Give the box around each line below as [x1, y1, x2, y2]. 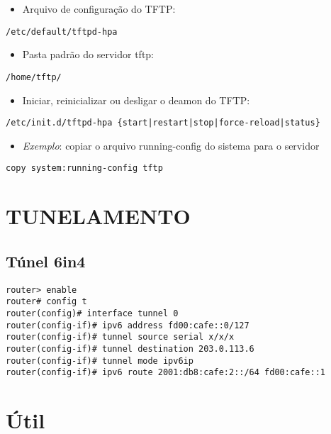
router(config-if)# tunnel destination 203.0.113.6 [6, 343, 254, 354]
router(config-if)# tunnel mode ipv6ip [6, 355, 193, 366]
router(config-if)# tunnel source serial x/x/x [6, 332, 235, 343]
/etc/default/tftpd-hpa [6, 26, 118, 37]
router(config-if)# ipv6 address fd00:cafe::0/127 [6, 320, 249, 330]
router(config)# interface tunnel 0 [6, 308, 179, 318]
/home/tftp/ [6, 72, 62, 82]
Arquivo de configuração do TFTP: [22, 1, 176, 16]
